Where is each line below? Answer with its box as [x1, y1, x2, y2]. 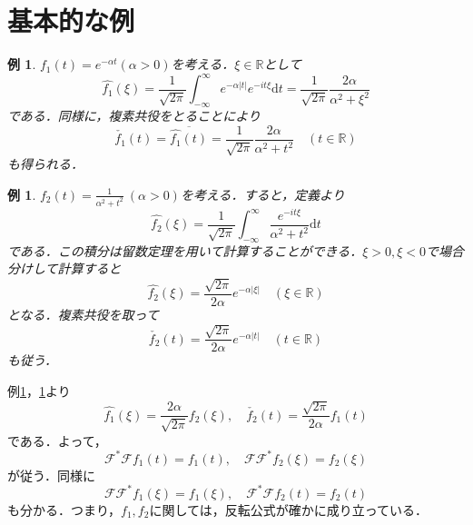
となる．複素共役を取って [7, 304, 159, 323]
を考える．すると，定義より [180, 184, 345, 203]
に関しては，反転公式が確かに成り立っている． [149, 500, 428, 519]
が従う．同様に [7, 465, 95, 484]
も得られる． [7, 154, 84, 173]
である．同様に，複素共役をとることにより [7, 106, 261, 125]
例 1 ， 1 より [7, 381, 71, 400]
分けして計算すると [7, 259, 122, 278]
